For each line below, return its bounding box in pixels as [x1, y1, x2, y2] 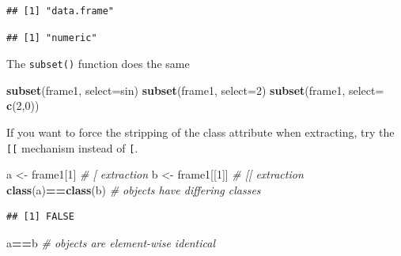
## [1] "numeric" [6, 32, 97, 43]
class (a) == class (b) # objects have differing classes [6, 181, 261, 198]
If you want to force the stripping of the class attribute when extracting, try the [6, 124, 395, 141]
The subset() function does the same [6, 55, 190, 72]
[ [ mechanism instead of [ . [6, 139, 138, 156]
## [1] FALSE [6, 211, 74, 223]
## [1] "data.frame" [6, 6, 115, 17]
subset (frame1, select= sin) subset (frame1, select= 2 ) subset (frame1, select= [6, 81, 384, 98]
